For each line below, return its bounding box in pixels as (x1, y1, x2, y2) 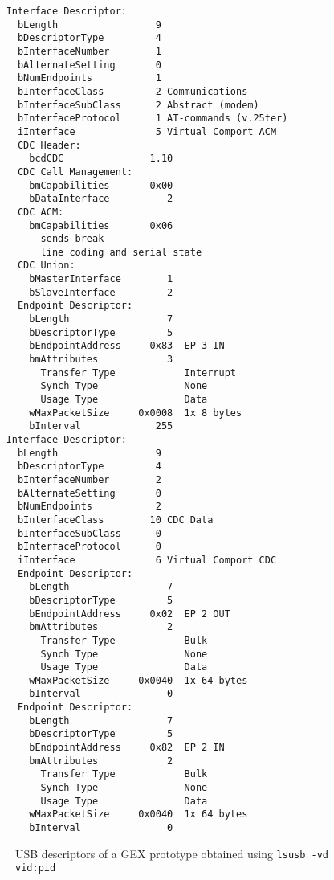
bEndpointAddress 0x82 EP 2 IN (29, 742, 225, 754)
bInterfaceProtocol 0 (17, 541, 161, 553)
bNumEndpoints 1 (17, 72, 161, 84)
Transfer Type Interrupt (40, 366, 236, 379)
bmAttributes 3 (29, 354, 173, 366)
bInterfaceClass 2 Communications (17, 85, 248, 97)
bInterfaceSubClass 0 (17, 527, 161, 539)
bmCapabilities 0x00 (29, 179, 173, 191)
